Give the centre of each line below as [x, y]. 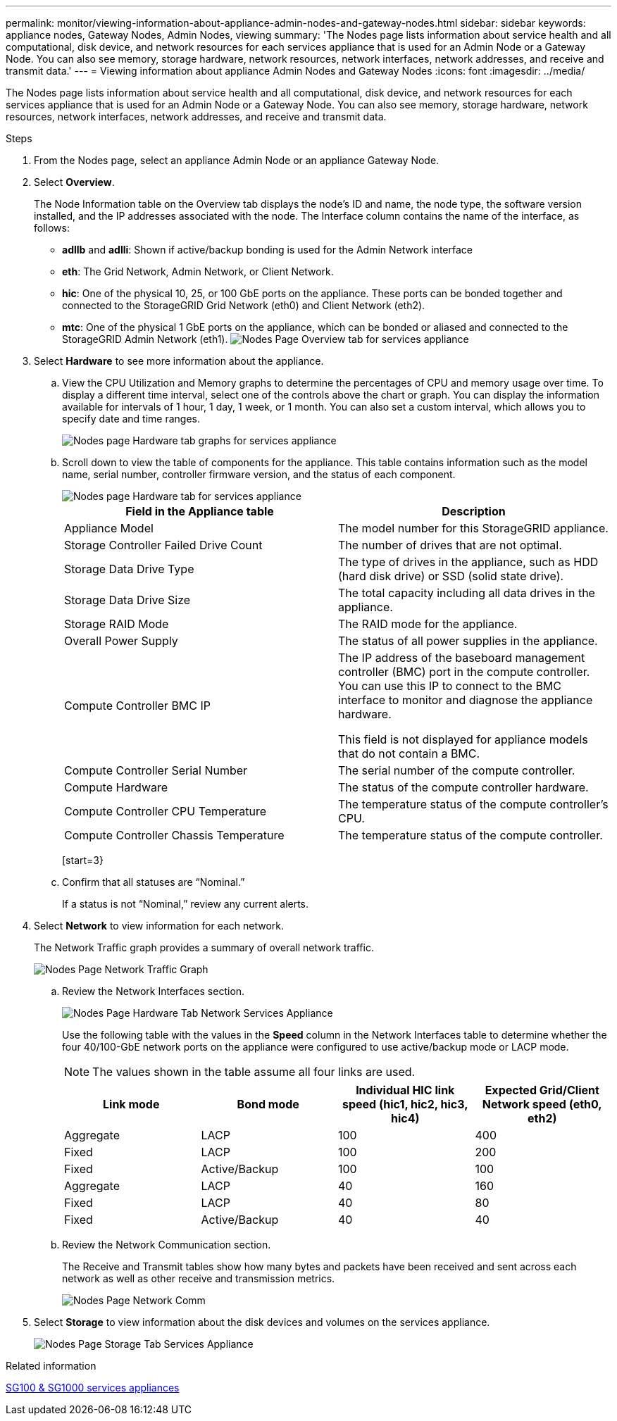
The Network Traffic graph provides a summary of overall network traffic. [204, 947]
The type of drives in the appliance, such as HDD [468, 562]
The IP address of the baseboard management [462, 658]
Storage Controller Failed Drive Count [163, 545]
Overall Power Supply [121, 641]
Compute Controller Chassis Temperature [174, 835]
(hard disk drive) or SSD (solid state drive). [451, 576]
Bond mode [268, 1104]
